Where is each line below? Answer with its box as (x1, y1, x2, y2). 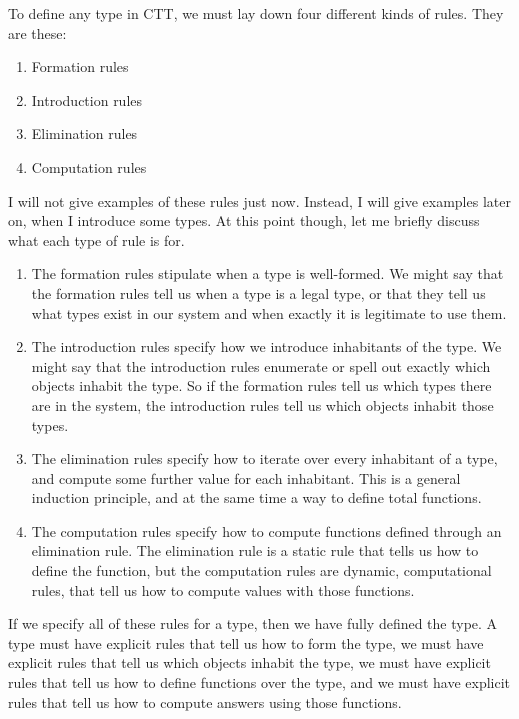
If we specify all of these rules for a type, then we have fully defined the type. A (8, 613, 498, 634)
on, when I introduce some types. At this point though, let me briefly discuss (8, 210, 480, 231)
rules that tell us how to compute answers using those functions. (8, 691, 402, 712)
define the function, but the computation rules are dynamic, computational (31, 560, 492, 581)
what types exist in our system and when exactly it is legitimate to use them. (31, 302, 507, 323)
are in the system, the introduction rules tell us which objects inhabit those (31, 394, 494, 415)
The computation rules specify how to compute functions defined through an (31, 520, 502, 541)
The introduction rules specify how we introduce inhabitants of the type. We (31, 336, 502, 357)
